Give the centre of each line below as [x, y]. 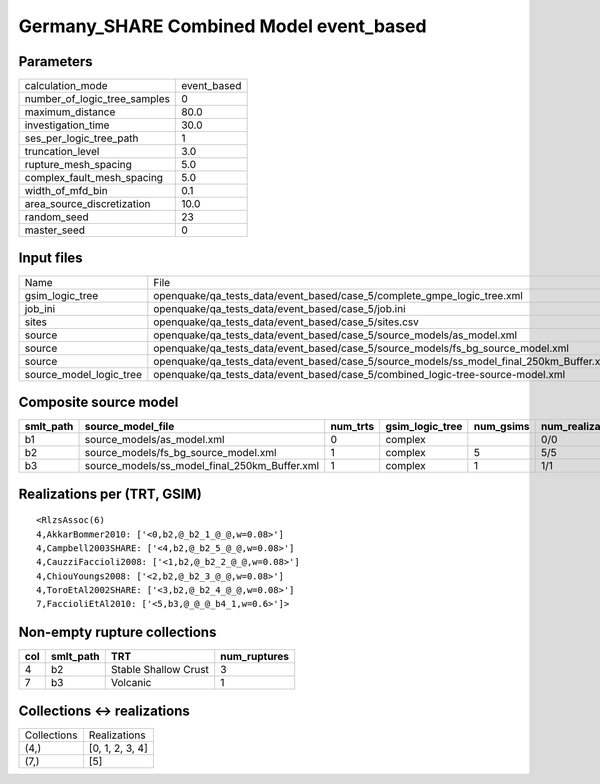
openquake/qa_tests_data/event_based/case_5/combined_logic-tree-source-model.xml [359, 374]
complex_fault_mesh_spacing [94, 178]
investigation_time [67, 125]
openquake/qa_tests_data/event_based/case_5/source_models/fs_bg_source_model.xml [361, 348]
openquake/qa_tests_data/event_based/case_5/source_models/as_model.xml [335, 335]
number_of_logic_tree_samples [97, 99]
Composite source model [98, 402]
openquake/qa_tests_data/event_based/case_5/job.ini [279, 308]
